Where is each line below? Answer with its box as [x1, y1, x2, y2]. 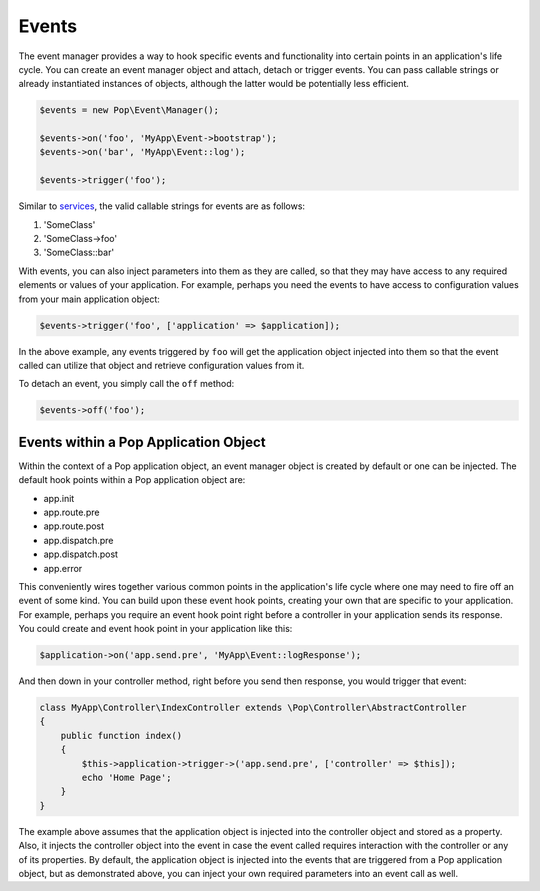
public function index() [60, 730, 183, 741]
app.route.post [43, 520, 105, 532]
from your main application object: [18, 293, 160, 305]
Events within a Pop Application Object [18, 433, 266, 450]
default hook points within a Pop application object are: [18, 474, 246, 486]
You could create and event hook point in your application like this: [18, 623, 293, 635]
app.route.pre [43, 506, 100, 518]
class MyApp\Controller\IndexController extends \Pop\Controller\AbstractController [39, 702, 467, 714]
